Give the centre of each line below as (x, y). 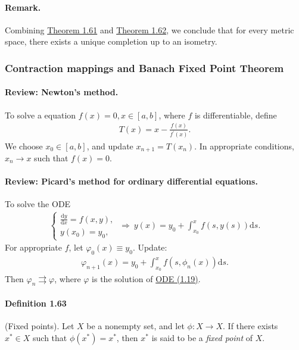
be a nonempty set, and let (136, 326)
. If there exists (250, 326)
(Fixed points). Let (40, 326)
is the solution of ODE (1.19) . (146, 278)
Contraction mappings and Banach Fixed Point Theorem (144, 68)
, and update (110, 146)
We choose (24, 146)
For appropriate (34, 247)
